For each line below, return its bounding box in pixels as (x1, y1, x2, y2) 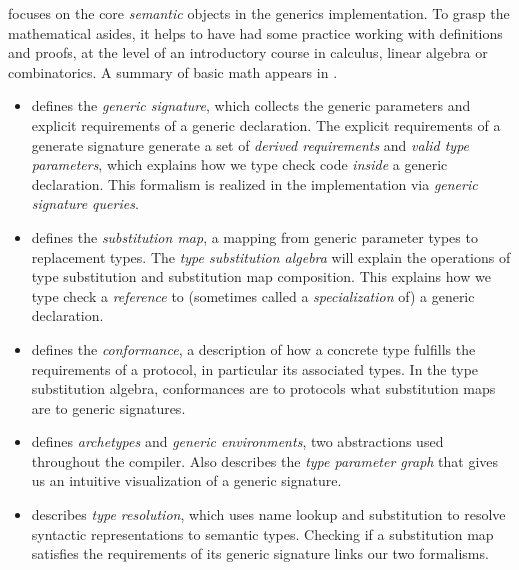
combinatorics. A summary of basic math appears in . (8, 61, 338, 82)
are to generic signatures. (31, 397, 186, 418)
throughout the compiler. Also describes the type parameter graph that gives (31, 450, 499, 471)
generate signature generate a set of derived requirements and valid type (31, 134, 470, 155)
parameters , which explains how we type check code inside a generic (31, 154, 448, 175)
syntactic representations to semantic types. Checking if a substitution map (31, 523, 494, 544)
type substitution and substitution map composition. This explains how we (31, 266, 491, 287)
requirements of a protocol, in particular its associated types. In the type (31, 358, 479, 379)
